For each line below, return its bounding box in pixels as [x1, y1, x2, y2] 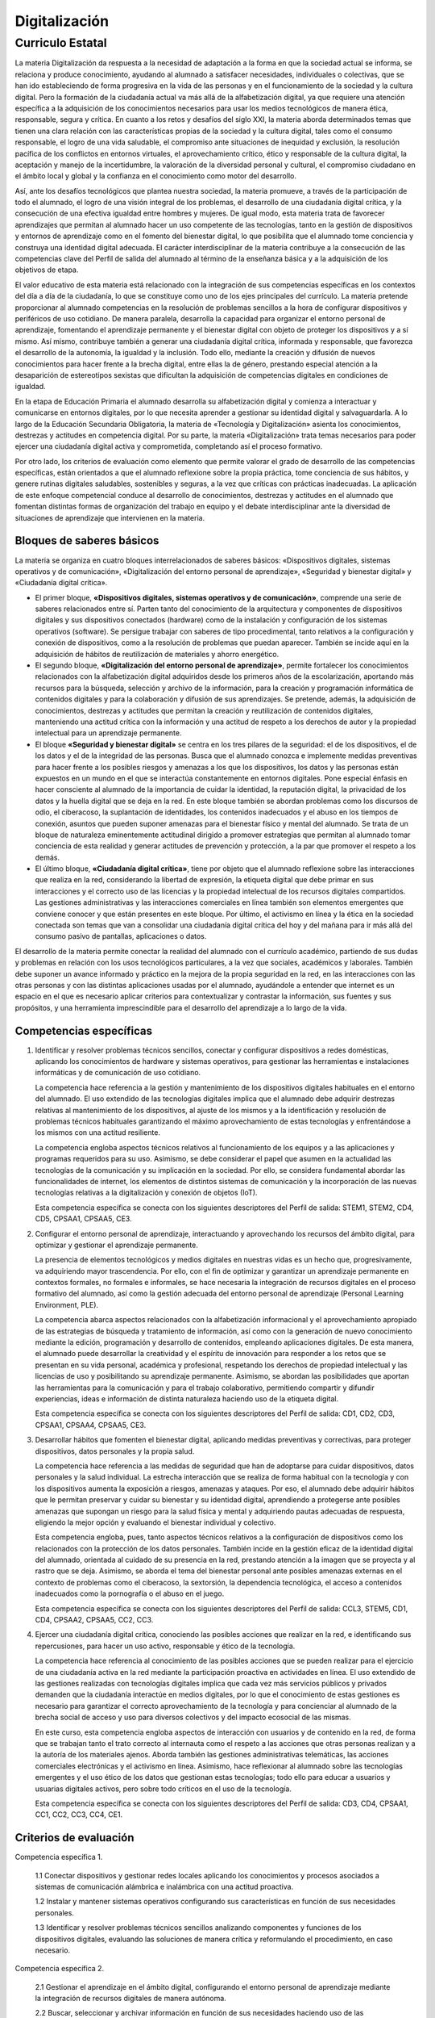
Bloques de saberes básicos [14, 534, 159, 548]
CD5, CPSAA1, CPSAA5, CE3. [35, 1214, 132, 1224]
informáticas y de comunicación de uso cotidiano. [35, 1068, 201, 1078]
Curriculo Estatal [14, 36, 108, 50]
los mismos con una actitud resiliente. [35, 1128, 161, 1137]
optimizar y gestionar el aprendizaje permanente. [35, 1240, 199, 1250]
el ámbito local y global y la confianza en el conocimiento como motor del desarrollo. [14, 171, 297, 181]
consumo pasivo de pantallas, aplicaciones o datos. [35, 932, 207, 941]
